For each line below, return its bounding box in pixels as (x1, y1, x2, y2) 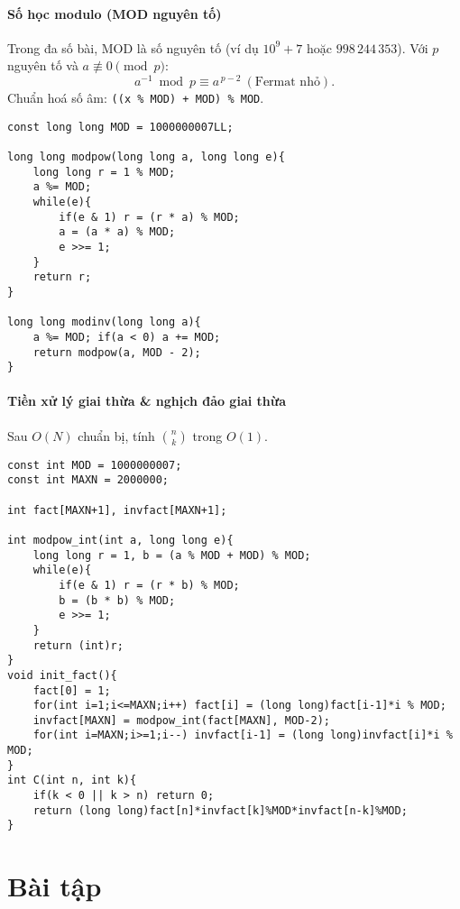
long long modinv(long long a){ (7, 316, 201, 329)
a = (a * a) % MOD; (59, 225, 176, 239)
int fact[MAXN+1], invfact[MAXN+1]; (7, 503, 227, 517)
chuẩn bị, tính (78, 426, 155, 445)
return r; (32, 271, 92, 284)
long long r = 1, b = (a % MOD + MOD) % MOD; (32, 548, 311, 562)
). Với (397, 38, 428, 57)
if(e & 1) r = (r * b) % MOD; (59, 578, 240, 592)
